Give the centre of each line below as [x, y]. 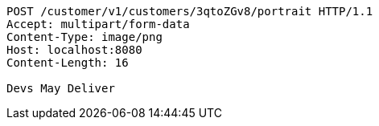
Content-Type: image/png [84, 37]
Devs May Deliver [61, 88]
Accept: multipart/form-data [98, 24]
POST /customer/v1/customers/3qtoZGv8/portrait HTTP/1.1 [190, 11]
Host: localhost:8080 [74, 50]
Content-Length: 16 [68, 63]
